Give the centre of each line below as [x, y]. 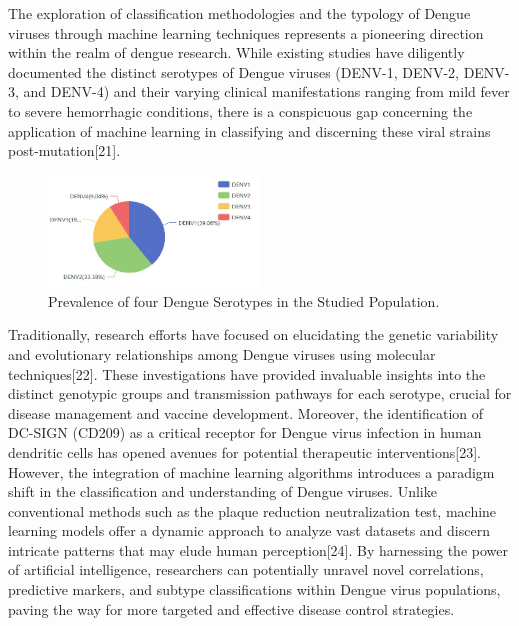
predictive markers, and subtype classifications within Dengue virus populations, [254, 589]
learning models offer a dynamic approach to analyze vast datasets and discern [249, 530]
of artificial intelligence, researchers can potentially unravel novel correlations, [246, 569]
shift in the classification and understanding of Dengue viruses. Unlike [222, 491]
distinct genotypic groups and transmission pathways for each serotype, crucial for [260, 393]
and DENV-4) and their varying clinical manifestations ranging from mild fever [266, 91]
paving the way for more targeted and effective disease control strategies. [231, 608]
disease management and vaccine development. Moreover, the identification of [246, 412]
